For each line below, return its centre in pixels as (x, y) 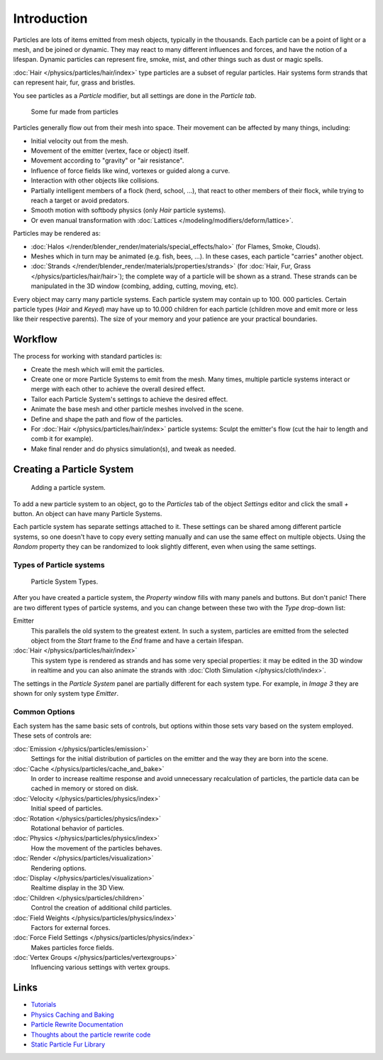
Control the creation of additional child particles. (101, 908)
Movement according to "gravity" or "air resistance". (107, 160)
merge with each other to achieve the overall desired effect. (118, 389)
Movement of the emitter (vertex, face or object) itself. (110, 151)
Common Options (44, 711)
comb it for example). (62, 439)
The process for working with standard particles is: (88, 356)
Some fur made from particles (74, 111)
